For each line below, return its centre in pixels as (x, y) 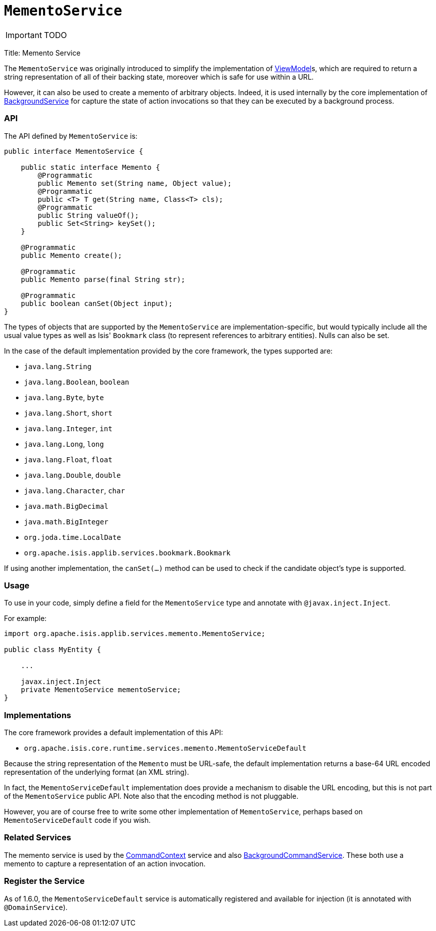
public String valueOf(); (88, 215)
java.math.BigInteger (66, 522)
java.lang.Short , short (68, 413)
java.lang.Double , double (72, 475)
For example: (25, 618)
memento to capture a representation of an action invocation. (105, 863)
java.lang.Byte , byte (64, 397)
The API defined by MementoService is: (71, 136)
